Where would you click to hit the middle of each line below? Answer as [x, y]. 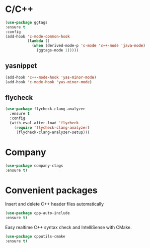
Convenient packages [51, 190]
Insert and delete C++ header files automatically [55, 204]
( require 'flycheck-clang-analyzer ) [52, 127]
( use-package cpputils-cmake [35, 237]
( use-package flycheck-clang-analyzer [45, 109]
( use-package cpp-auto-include [37, 213]
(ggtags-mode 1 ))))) [58, 50]
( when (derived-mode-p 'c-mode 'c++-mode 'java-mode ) [88, 46]
